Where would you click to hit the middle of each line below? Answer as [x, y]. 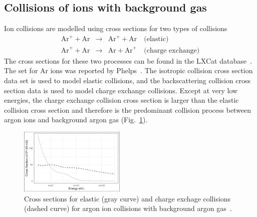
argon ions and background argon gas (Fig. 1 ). [76, 120]
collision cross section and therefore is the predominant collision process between [128, 110]
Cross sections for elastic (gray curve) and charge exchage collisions [127, 198]
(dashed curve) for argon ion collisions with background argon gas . [128, 208]
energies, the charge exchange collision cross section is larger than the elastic [121, 100]
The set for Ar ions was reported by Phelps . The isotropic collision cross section [128, 70]
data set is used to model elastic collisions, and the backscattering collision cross [127, 80]
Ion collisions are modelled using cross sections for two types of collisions [116, 28]
